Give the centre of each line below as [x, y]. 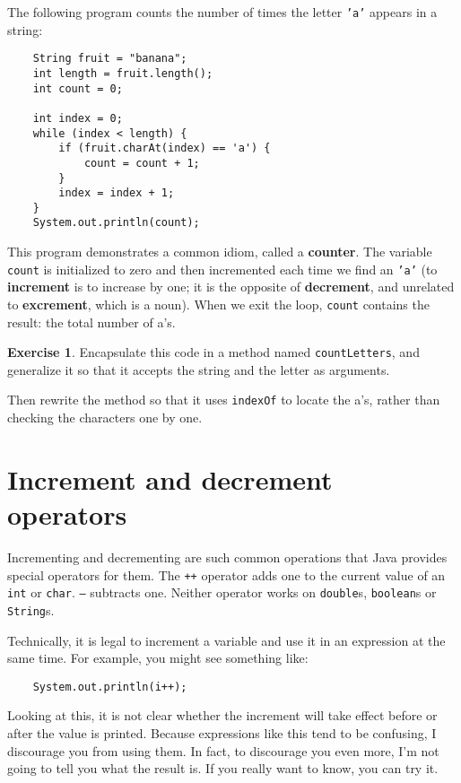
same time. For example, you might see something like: [158, 658]
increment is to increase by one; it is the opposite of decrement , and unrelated [231, 287]
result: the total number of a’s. [91, 322]
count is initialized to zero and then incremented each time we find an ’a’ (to [222, 269]
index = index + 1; [117, 193]
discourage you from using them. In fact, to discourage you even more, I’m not [223, 750]
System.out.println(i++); [110, 687]
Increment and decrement [170, 478]
